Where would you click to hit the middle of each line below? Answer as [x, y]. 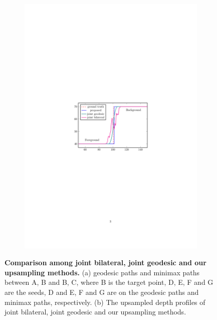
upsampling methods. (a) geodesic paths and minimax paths [102, 272]
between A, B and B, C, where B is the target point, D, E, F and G [109, 282]
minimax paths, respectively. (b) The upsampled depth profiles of [105, 302]
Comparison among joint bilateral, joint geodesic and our [105, 262]
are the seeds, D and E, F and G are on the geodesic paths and [102, 292]
